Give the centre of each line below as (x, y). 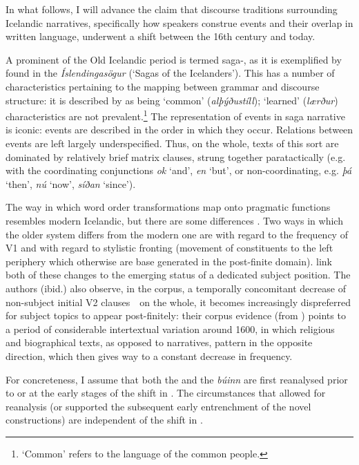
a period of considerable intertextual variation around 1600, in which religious (170, 329)
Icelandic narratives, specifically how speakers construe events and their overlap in (179, 22)
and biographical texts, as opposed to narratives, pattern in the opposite (159, 342)
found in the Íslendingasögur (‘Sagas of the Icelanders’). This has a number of (170, 73)
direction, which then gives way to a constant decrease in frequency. (149, 355)
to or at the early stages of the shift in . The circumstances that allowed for (166, 393)
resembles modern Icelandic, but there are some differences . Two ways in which (174, 220)
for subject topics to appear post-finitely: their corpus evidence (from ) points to (176, 315)
